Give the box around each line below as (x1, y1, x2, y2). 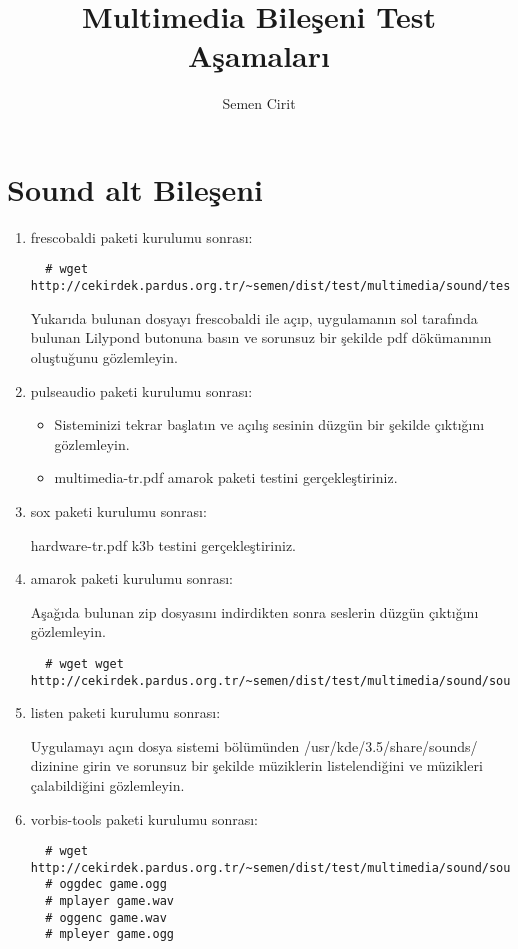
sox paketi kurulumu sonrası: (30, 500, 207, 521)
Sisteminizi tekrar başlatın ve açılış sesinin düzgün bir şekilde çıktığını (54, 414, 485, 435)
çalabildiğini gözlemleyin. (30, 774, 185, 795)
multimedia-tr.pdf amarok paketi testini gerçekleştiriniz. (54, 467, 398, 488)
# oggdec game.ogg (45, 877, 167, 892)
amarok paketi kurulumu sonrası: (30, 568, 233, 589)
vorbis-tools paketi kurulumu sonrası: (30, 808, 258, 829)
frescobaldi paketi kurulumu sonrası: (30, 226, 253, 247)
